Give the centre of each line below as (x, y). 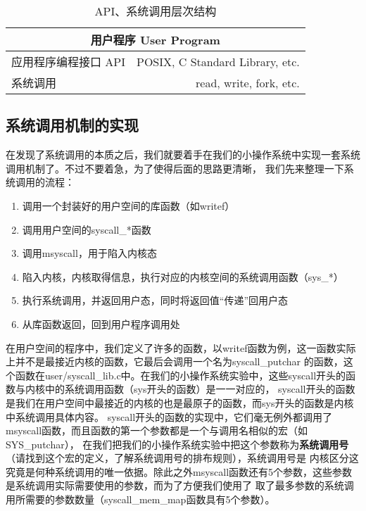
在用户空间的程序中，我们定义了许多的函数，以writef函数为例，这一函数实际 (181, 347)
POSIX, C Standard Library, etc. (218, 61)
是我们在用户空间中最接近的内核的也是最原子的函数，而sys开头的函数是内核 (180, 402)
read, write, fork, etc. (248, 82)
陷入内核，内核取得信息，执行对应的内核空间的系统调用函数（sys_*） (183, 276)
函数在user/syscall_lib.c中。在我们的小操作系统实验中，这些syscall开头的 (181, 375)
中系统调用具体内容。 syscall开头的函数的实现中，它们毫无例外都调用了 (169, 416)
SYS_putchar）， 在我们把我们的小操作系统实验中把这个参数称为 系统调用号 (177, 444)
